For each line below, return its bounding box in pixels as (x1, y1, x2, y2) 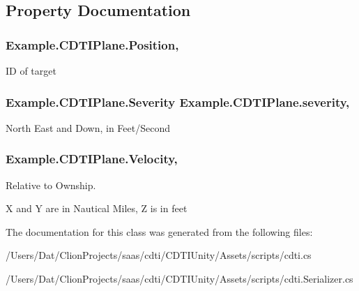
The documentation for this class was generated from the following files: (6, 224, 313, 239)
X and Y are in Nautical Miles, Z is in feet (6, 201, 188, 216)
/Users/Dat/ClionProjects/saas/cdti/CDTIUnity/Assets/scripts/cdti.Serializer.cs (6, 271, 353, 285)
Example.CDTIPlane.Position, (6, 36, 179, 53)
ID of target (6, 64, 56, 77)
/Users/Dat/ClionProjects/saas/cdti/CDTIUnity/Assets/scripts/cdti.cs (6, 248, 312, 262)
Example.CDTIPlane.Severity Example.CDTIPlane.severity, (6, 93, 350, 110)
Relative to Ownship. (6, 177, 96, 192)
